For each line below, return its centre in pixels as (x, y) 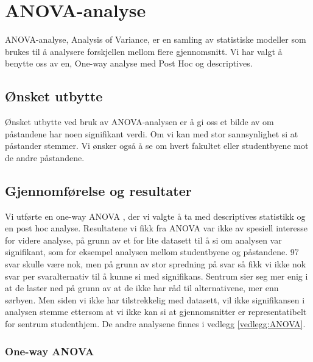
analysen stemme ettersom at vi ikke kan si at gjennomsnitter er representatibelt (156, 312)
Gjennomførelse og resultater (98, 190)
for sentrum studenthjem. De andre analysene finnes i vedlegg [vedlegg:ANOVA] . (155, 324)
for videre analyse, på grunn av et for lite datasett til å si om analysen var (143, 240)
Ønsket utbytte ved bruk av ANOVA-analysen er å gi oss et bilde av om (139, 122)
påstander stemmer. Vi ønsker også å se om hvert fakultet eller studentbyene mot (157, 146)
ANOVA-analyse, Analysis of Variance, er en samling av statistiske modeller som (156, 39)
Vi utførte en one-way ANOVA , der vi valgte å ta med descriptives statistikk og (155, 216)
